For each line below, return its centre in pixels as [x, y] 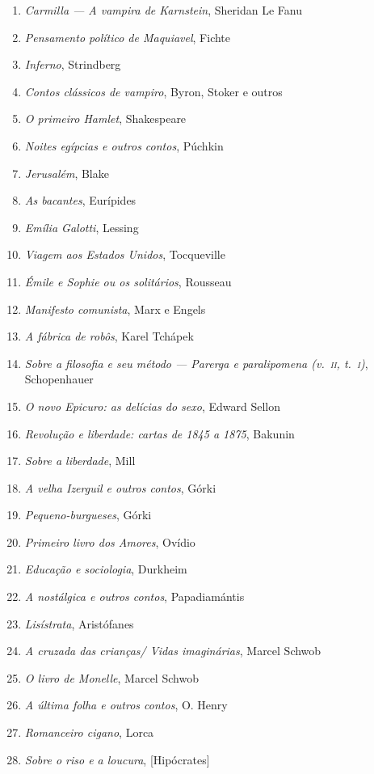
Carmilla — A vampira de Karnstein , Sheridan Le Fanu [163, 10]
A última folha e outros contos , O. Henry [126, 705]
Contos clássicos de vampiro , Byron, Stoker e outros [153, 91]
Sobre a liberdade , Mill [80, 461]
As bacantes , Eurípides [80, 200]
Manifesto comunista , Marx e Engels [115, 309]
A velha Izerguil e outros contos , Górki [120, 487]
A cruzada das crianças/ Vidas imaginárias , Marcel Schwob [173, 651]
